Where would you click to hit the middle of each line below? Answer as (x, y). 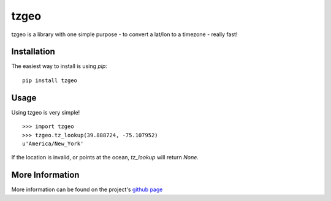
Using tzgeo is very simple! (46, 112)
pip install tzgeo (50, 80)
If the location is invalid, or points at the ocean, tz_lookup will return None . (105, 157)
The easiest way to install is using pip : (59, 66)
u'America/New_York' (53, 143)
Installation (33, 52)
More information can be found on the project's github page (87, 189)
